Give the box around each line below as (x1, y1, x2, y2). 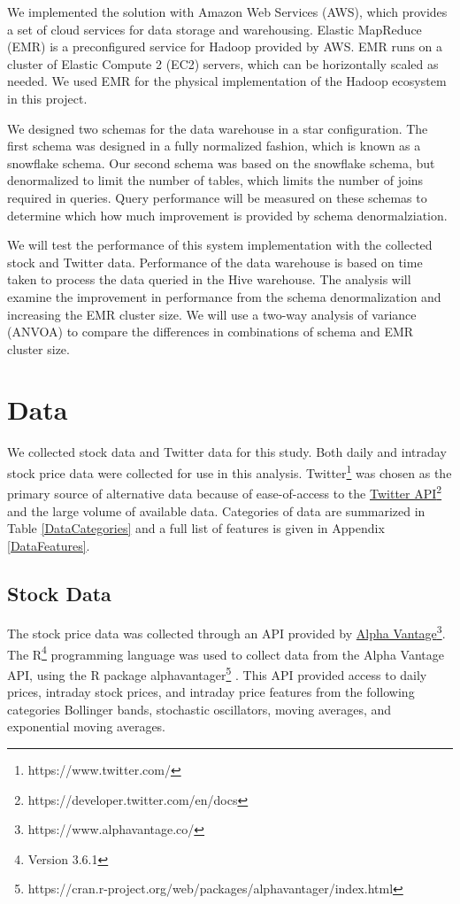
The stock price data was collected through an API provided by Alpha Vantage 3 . (7, 622, 446, 643)
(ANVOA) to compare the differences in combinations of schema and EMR (7, 322, 414, 341)
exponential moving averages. (7, 717, 166, 736)
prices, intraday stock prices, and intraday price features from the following (7, 683, 415, 701)
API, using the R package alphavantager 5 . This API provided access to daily (7, 662, 427, 684)
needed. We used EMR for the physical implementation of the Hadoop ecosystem (7, 72, 447, 90)
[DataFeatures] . (7, 536, 90, 554)
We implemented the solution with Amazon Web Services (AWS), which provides (7, 3, 448, 20)
